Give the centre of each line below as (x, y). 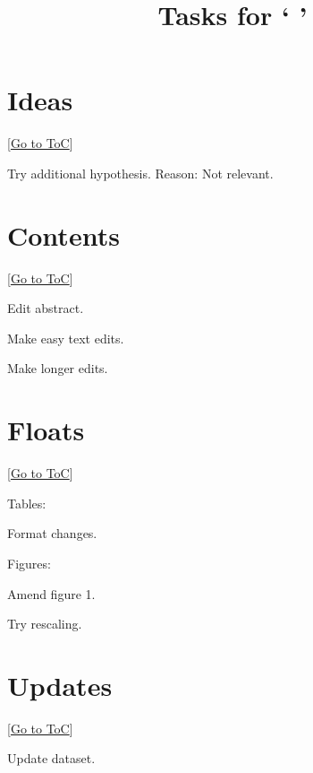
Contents (63, 235)
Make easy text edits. (66, 338)
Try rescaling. (45, 624)
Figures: (29, 563)
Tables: (27, 503)
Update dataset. (51, 758)
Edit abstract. (46, 308)
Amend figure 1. (51, 593)
